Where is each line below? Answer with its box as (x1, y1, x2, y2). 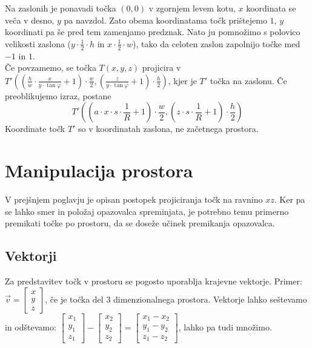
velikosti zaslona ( (5, 37, 71, 50)
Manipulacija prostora (5, 158, 193, 183)
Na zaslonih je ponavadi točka (5, 2, 116, 14)
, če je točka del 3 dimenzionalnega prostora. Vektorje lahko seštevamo (45, 292, 307, 305)
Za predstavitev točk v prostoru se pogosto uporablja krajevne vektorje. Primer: (5, 275, 302, 287)
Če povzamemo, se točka (5, 61, 96, 74)
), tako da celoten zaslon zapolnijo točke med (133, 37, 300, 50)
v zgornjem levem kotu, (148, 2, 236, 14)
